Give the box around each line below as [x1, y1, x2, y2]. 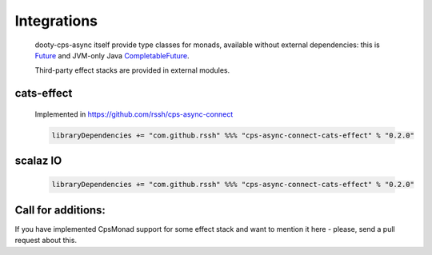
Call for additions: [14, 203, 106, 217]
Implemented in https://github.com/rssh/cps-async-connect [34, 109, 234, 119]
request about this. [14, 236, 78, 245]
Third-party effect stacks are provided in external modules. [34, 66, 230, 75]
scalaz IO [14, 154, 62, 168]
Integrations [14, 12, 98, 30]
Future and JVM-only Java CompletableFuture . [34, 50, 190, 60]
